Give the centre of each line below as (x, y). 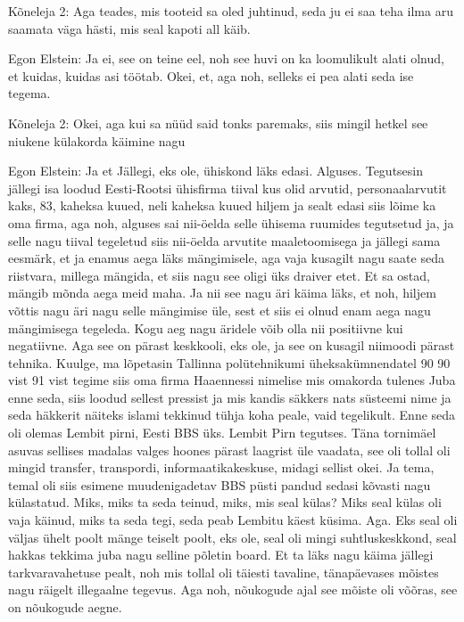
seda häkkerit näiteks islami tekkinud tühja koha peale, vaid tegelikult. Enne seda (232, 415)
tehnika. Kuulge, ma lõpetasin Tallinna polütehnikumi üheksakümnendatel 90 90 (229, 362)
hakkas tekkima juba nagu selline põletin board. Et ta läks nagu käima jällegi (221, 555)
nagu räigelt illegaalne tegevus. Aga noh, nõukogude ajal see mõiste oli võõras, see (233, 589)
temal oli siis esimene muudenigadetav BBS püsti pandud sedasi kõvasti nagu (220, 484)
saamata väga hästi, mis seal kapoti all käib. (129, 28)
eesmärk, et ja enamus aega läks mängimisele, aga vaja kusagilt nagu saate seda (226, 258)
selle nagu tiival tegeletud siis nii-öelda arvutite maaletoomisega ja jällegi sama (224, 240)
